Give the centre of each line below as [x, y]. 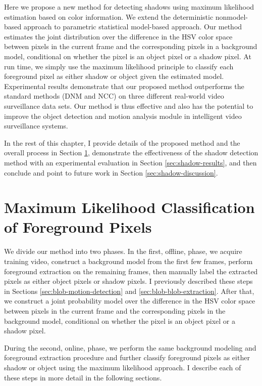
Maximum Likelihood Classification [129, 207]
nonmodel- [231, 16]
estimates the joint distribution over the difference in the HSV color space [118, 36]
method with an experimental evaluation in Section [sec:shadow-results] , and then [130, 162]
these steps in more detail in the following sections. [83, 377]
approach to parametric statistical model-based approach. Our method [133, 27]
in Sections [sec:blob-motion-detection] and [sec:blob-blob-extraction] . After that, [129, 291]
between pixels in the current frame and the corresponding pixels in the [115, 310]
